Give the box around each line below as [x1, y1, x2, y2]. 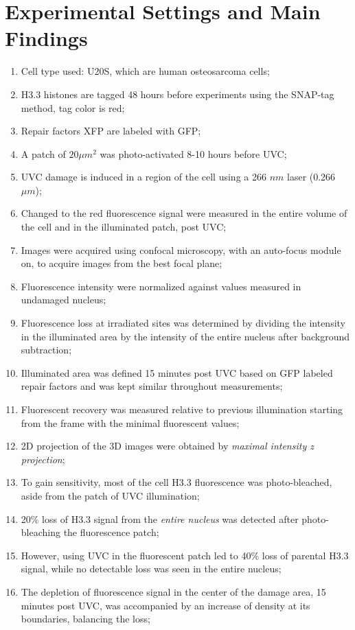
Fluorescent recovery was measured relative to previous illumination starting [21, 402, 343, 416]
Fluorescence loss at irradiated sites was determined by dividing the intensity [21, 316, 346, 330]
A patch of [21, 146, 66, 161]
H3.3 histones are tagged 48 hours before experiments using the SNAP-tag [21, 86, 334, 101]
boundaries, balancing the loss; [21, 611, 150, 626]
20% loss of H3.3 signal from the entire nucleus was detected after [21, 511, 299, 526]
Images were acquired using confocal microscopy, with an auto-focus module [21, 242, 341, 257]
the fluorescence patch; [63, 525, 159, 539]
